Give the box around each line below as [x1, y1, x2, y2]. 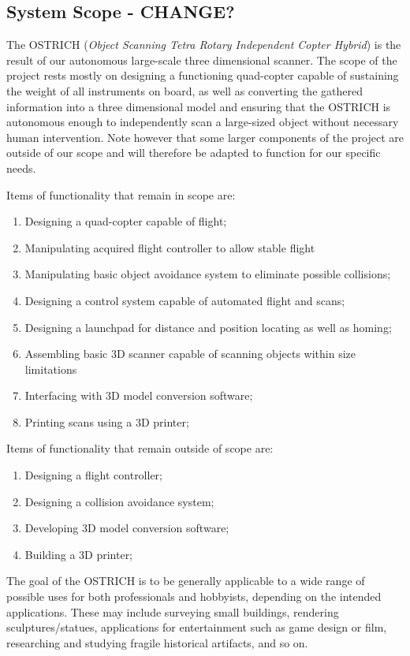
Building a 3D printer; [24, 546, 133, 562]
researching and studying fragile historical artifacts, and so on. [6, 634, 308, 650]
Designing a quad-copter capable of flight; [24, 213, 227, 229]
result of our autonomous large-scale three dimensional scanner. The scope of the [6, 51, 397, 68]
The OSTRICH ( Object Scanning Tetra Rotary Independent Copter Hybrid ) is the [6, 36, 401, 53]
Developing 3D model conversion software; [24, 520, 229, 536]
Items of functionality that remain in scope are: [6, 186, 236, 203]
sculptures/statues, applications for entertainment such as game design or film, [6, 619, 387, 635]
